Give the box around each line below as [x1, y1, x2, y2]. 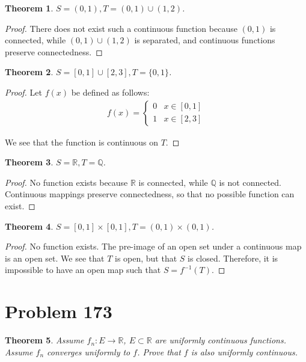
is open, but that [115, 251, 177, 264]
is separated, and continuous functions [134, 34, 275, 46]
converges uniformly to [47, 345, 130, 358]
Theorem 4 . [5, 219, 54, 232]
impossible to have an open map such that [5, 263, 161, 276]
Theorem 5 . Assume [5, 334, 84, 346]
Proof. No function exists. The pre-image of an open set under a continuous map [5, 240, 302, 253]
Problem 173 [5, 299, 112, 324]
